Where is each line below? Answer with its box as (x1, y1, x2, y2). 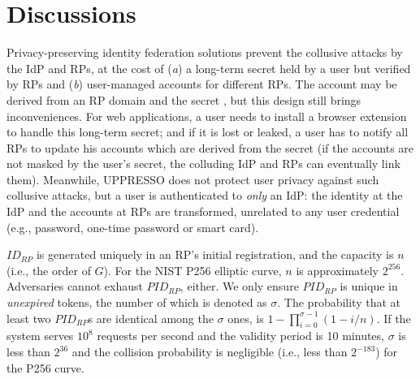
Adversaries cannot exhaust (6, 278, 143, 295)
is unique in (340, 278, 398, 295)
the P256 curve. (6, 359, 84, 376)
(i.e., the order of (6, 261, 91, 278)
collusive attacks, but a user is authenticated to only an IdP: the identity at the (6, 187, 403, 204)
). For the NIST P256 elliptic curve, (103, 261, 282, 278)
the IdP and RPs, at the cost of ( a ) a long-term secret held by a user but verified (6, 59, 411, 76)
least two (6, 309, 51, 326)
